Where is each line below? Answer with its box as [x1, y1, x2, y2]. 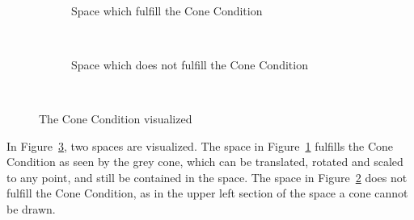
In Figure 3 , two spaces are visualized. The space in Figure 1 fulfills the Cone [6, 137, 394, 154]
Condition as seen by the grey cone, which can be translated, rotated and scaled [6, 153, 403, 170]
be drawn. [6, 200, 56, 217]
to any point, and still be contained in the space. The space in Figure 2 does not [6, 168, 408, 185]
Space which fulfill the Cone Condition [71, 2, 263, 19]
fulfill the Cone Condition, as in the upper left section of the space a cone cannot [6, 185, 408, 201]
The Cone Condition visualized [39, 110, 192, 127]
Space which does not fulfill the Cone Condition [71, 56, 308, 73]
